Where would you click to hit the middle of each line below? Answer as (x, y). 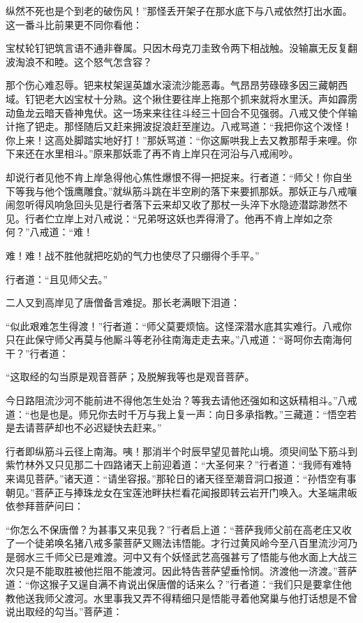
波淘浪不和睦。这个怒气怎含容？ (79, 61)
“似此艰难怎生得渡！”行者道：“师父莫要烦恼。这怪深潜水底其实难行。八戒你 (179, 325)
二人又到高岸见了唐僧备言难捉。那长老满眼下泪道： (123, 302)
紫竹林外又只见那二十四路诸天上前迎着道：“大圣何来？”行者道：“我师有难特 (179, 465)
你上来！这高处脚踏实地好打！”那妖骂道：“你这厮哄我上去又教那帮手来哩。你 (181, 139)
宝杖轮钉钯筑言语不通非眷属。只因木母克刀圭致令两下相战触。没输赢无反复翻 (181, 48)
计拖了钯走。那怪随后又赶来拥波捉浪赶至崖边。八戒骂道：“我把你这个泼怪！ (179, 126)
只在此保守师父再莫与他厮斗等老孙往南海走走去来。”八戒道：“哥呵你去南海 (174, 339)
